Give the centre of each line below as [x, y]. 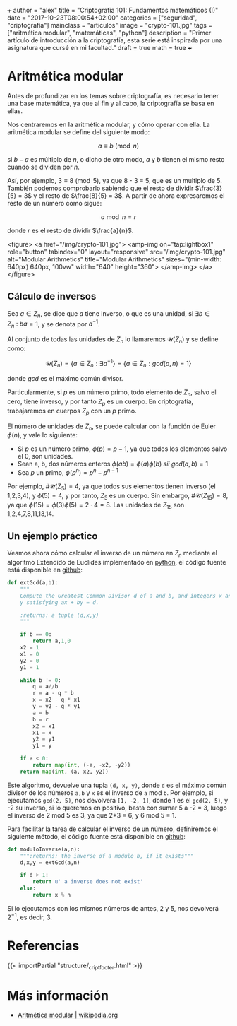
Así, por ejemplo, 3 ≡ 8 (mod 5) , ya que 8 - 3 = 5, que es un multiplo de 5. [115, 180]
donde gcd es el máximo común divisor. [65, 379]
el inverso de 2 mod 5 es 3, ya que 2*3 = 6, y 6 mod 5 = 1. [92, 815]
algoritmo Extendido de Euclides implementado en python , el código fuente [117, 562]
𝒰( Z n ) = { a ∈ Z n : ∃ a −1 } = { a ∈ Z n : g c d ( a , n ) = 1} [119, 364]
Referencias [43, 945]
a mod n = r [119, 217]
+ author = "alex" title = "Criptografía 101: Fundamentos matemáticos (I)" [113, 10]
